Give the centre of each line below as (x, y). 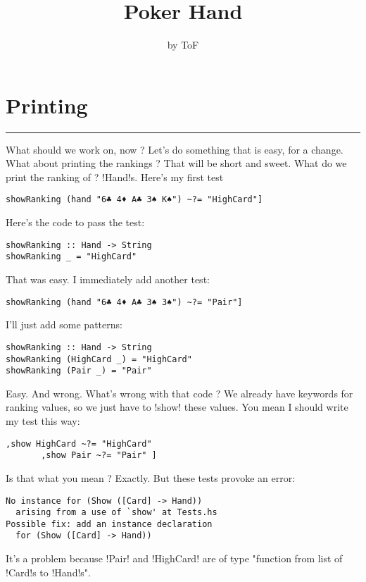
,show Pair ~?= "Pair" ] (99, 456)
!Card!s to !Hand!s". (48, 572)
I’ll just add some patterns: (64, 324)
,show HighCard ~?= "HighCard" (79, 444)
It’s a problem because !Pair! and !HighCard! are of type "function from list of (174, 558)
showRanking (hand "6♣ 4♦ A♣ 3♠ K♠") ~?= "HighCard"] (134, 200)
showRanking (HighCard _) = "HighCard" (99, 359)
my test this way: (43, 421)
